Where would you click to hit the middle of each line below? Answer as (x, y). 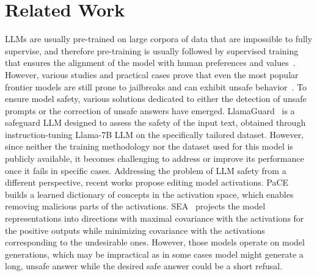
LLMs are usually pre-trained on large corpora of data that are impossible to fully (159, 39)
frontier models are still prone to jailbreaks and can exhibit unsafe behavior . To (156, 86)
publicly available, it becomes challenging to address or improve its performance (155, 158)
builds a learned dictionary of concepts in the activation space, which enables (149, 194)
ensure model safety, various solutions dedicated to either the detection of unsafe (156, 99)
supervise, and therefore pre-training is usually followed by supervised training (152, 50)
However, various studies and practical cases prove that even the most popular (152, 74)
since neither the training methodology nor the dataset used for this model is (149, 146)
